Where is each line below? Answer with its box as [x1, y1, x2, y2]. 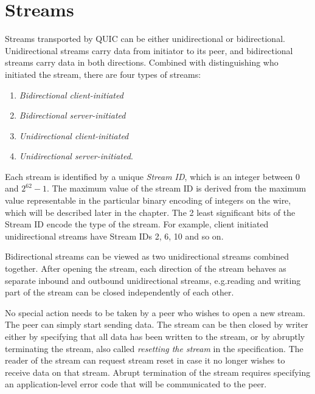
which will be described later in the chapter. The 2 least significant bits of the [5, 206, 296, 218]
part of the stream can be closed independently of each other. [5, 286, 234, 299]
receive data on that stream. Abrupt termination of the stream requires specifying [5, 365, 311, 378]
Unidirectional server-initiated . [19, 150, 133, 162]
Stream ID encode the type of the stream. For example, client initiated [5, 218, 269, 230]
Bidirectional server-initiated [19, 109, 126, 122]
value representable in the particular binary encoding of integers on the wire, [5, 194, 291, 207]
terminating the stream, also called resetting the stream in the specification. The [5, 342, 303, 354]
